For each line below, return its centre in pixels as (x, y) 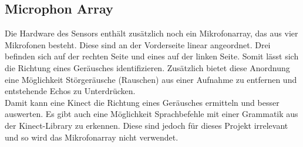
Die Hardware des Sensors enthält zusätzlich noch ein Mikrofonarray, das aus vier (151, 33)
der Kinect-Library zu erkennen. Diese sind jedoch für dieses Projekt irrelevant (147, 125)
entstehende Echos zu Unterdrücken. (70, 91)
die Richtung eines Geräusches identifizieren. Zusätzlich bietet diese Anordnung (147, 67)
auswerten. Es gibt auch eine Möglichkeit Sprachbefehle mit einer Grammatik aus (151, 114)
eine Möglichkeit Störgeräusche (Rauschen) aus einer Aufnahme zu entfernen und (151, 79)
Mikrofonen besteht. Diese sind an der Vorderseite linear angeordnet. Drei (138, 44)
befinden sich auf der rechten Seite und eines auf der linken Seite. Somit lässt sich (152, 56)
